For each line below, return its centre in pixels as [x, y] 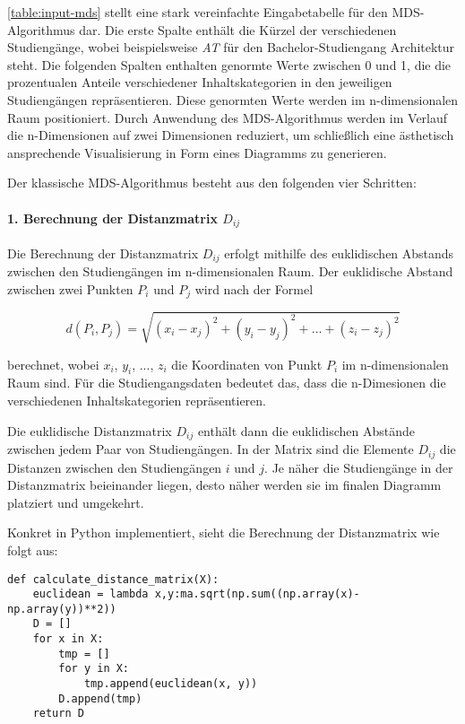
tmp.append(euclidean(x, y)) [171, 684]
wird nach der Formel [254, 288]
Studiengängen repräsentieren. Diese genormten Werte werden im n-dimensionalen [233, 99]
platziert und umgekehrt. [76, 502]
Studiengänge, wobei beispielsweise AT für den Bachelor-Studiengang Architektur [231, 47]
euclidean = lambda [90, 594]
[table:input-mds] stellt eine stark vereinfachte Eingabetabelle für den [198, 12]
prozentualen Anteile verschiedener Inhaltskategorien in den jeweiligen [200, 82]
